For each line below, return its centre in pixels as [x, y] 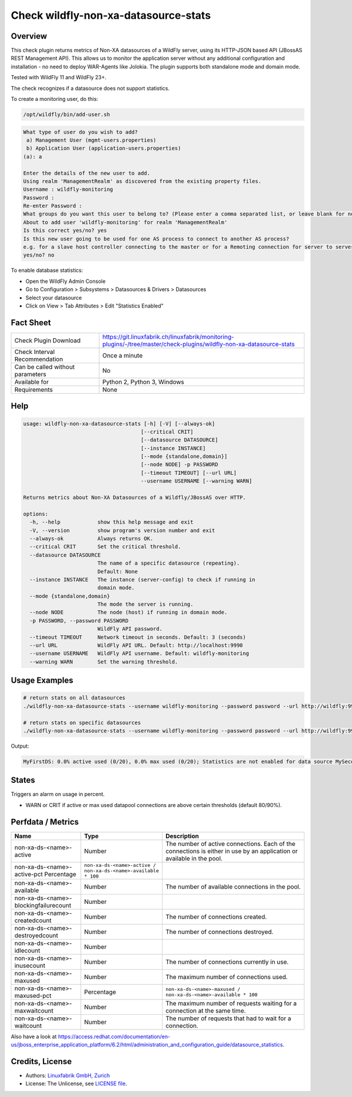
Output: [20, 746]
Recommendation [39, 359]
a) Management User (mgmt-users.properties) [92, 140]
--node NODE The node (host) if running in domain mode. [128, 612]
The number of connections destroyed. [219, 931]
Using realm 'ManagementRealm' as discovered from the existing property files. [142, 181]
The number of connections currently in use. [227, 961]
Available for [32, 382]
